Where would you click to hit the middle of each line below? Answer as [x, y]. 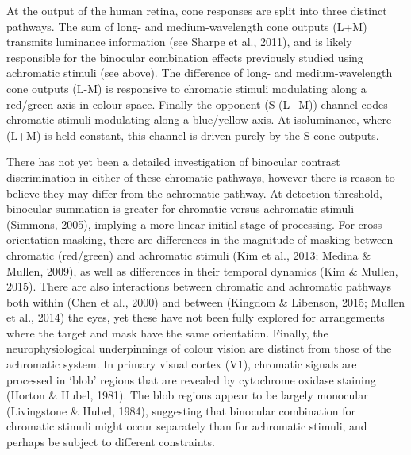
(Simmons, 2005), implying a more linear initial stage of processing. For [181, 224]
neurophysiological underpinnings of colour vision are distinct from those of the [199, 348]
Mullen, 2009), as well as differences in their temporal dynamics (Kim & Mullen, [202, 270]
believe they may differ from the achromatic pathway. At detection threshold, [194, 193]
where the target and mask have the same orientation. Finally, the [167, 332]
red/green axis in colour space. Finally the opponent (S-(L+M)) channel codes [197, 104]
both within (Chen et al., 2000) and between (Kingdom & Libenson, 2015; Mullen [205, 301]
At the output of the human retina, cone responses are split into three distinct [197, 10]
